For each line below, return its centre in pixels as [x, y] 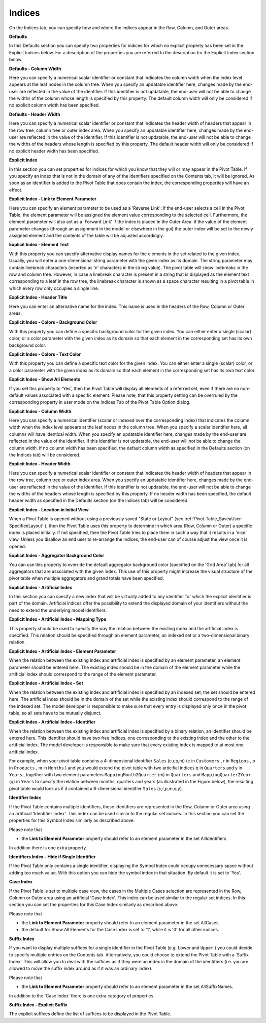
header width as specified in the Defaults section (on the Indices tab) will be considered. [99, 500]
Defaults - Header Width [35, 114]
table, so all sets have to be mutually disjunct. [55, 713]
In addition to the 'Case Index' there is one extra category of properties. [82, 996]
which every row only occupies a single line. [54, 288]
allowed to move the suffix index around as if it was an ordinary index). [81, 968]
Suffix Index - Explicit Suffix [38, 1005]
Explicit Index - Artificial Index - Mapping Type [58, 619]
